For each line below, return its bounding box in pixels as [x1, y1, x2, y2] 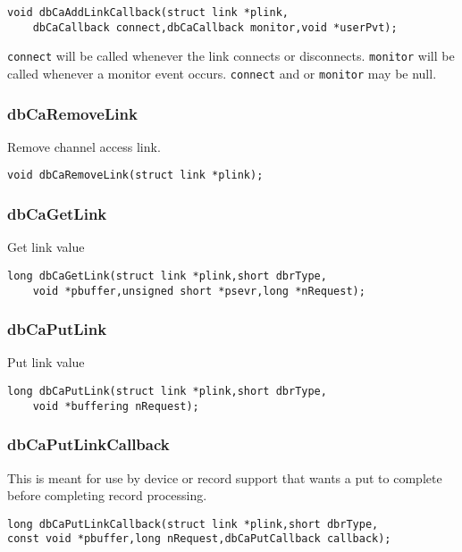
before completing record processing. [7, 486, 207, 505]
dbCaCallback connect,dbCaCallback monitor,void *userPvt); [32, 21, 398, 34]
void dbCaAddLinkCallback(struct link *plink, [7, 6, 289, 19]
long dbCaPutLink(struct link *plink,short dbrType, [7, 385, 327, 398]
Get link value [7, 238, 85, 256]
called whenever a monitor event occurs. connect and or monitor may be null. [7, 63, 437, 82]
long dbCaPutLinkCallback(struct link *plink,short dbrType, [7, 517, 379, 531]
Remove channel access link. [7, 137, 161, 155]
